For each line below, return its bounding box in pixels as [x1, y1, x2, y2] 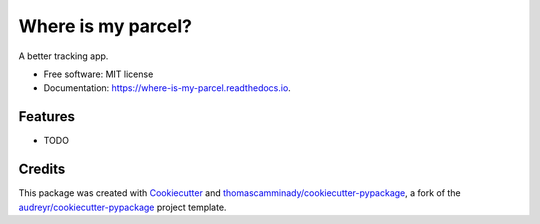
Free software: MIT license [43, 68, 154, 80]
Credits [18, 161, 66, 178]
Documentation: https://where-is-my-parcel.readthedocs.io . [43, 82, 292, 94]
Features [18, 108, 75, 125]
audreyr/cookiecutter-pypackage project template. [18, 201, 227, 213]
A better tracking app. [18, 50, 109, 62]
